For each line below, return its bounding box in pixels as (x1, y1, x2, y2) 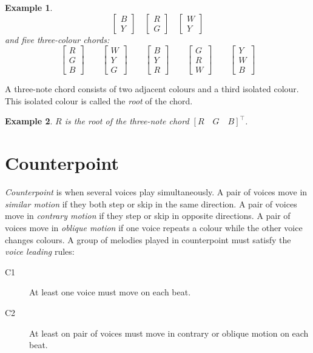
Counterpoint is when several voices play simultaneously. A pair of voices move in (5, 186, 308, 198)
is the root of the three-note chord (64, 115, 189, 127)
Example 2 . (5, 115, 53, 127)
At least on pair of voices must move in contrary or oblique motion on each (29, 326, 309, 339)
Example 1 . (5, 1, 53, 13)
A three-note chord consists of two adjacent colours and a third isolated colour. (5, 82, 299, 95)
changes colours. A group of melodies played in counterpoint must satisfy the (5, 233, 291, 246)
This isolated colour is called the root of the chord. (5, 94, 193, 107)
